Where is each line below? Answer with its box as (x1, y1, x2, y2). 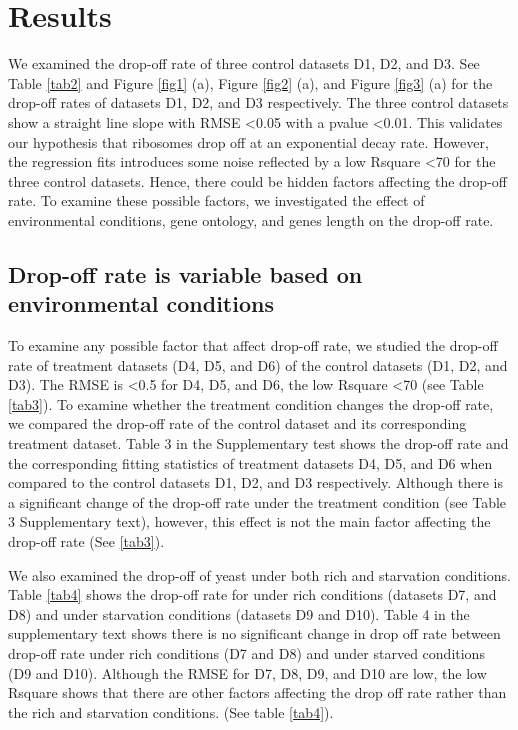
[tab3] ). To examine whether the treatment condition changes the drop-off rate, (8, 393, 494, 414)
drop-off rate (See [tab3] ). (8, 531, 165, 551)
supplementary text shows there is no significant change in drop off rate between (8, 623, 501, 644)
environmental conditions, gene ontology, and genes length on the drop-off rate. (8, 209, 494, 230)
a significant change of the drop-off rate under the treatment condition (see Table (8, 491, 507, 512)
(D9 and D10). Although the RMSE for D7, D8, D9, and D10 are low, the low (8, 662, 487, 683)
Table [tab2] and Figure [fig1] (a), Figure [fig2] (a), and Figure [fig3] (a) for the (8, 72, 493, 93)
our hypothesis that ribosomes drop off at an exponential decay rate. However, (8, 131, 489, 152)
